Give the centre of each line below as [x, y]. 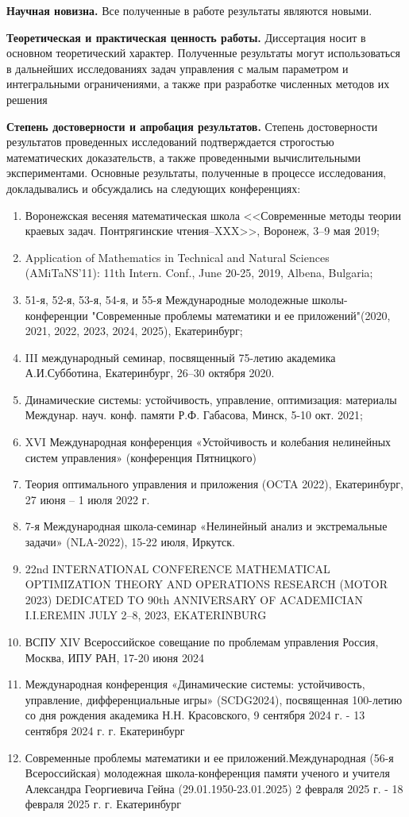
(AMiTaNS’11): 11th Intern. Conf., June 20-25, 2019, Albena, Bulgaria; [199, 273]
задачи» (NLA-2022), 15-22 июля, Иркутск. [130, 542]
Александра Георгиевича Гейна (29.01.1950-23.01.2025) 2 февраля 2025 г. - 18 [214, 788]
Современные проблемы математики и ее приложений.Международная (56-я [209, 757]
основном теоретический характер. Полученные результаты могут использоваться [203, 53]
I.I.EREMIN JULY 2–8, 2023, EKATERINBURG [146, 615]
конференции [56, 315]
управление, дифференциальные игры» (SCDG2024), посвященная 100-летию [214, 699]
